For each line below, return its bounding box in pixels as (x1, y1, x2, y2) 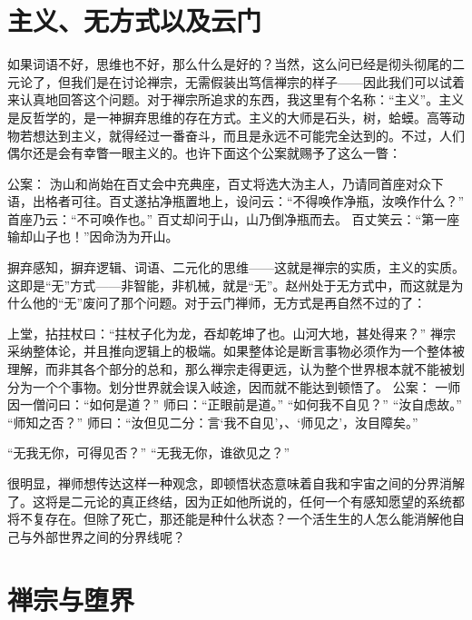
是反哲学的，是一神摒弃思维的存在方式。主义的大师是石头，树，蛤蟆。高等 (7, 107, 452, 126)
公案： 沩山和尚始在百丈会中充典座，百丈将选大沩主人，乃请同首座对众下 (7, 173, 444, 192)
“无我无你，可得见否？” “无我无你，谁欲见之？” (7, 443, 290, 462)
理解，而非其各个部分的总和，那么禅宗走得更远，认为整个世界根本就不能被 (7, 359, 452, 379)
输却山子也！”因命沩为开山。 (7, 227, 179, 246)
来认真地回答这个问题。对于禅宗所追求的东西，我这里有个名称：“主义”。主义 (7, 90, 465, 109)
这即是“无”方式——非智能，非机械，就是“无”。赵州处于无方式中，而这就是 (7, 275, 451, 294)
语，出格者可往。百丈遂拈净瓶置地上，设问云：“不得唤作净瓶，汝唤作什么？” (7, 192, 465, 211)
